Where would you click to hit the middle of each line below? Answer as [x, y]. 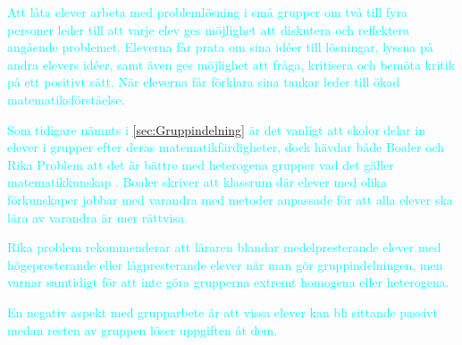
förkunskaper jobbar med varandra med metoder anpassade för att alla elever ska [230, 199]
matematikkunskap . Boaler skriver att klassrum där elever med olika [197, 182]
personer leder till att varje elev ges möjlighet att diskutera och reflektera [209, 29]
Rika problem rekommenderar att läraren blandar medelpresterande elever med [224, 247]
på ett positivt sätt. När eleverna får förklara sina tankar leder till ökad [204, 82]
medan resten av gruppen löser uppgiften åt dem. [143, 329]
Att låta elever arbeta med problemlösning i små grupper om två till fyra [207, 12]
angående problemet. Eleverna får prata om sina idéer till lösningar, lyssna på [220, 47]
